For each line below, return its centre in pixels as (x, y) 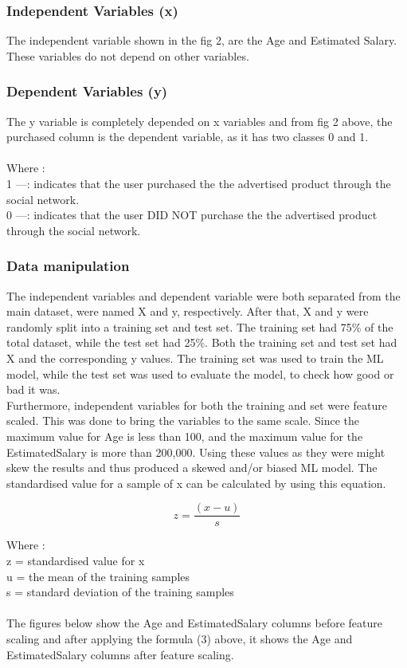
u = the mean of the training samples (98, 576)
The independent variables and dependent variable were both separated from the (203, 295)
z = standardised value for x (76, 560)
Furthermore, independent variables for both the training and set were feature (197, 405)
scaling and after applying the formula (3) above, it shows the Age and (180, 638)
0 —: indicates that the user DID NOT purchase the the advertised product (192, 215)
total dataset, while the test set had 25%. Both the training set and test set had (202, 342)
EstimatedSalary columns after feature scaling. (120, 654)
